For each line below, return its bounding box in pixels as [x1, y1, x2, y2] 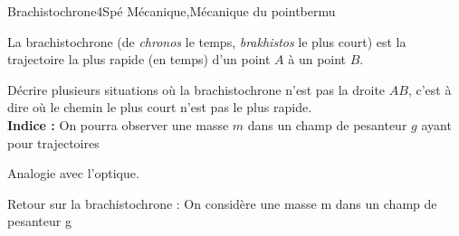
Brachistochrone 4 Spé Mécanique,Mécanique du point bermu [7, 2, 336, 20]
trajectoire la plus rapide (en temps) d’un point [7, 50, 271, 69]
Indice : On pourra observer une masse [7, 115, 229, 134]
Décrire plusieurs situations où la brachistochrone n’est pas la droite [7, 80, 386, 99]
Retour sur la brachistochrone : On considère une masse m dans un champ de [7, 194, 437, 212]
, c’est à [407, 80, 452, 99]
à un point [288, 50, 347, 69]
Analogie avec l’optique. [7, 164, 139, 183]
